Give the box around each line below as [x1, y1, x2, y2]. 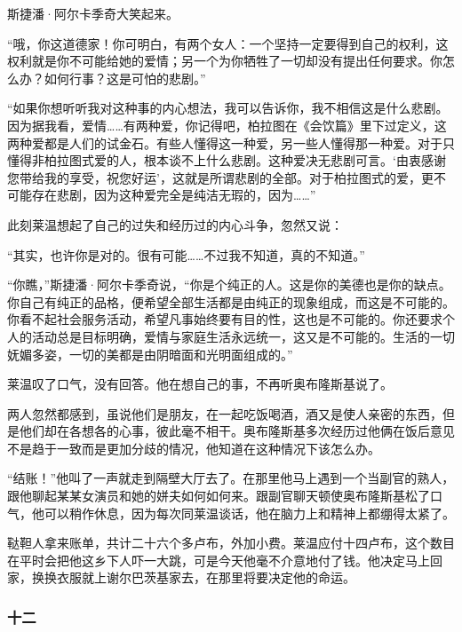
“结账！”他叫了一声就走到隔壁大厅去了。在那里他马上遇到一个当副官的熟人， [7, 469, 455, 487]
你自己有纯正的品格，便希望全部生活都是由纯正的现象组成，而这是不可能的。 [7, 292, 455, 311]
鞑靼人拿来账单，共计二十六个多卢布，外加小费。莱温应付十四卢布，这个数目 [7, 533, 455, 552]
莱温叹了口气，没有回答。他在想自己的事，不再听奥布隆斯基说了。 [7, 375, 393, 393]
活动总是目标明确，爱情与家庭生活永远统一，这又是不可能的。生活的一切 [31, 327, 455, 345]
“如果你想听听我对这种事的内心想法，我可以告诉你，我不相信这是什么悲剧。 [7, 99, 449, 117]
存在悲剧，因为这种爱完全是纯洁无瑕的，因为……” [31, 186, 316, 204]
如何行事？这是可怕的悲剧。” [44, 68, 206, 87]
